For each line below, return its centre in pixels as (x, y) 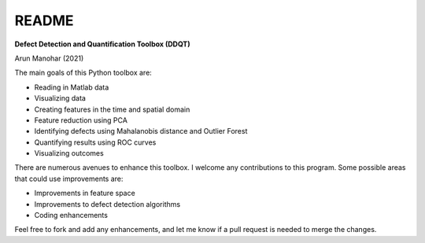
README (44, 20)
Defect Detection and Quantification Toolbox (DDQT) (102, 44)
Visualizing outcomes (69, 153)
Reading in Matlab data (72, 87)
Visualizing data (60, 98)
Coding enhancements (71, 215)
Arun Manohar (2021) (49, 58)
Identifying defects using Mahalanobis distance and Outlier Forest (141, 131)
